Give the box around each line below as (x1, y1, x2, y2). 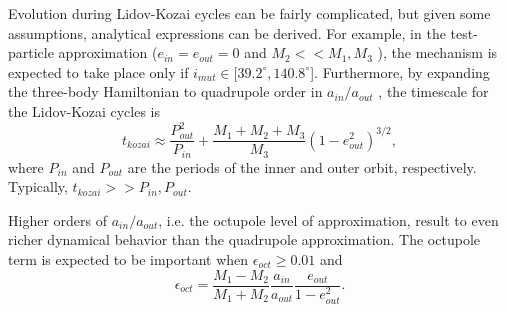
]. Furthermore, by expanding (310, 61, 490, 82)
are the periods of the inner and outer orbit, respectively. (127, 156, 477, 177)
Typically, (8, 176, 68, 197)
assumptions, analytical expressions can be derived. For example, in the (8, 22, 446, 43)
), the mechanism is (377, 42, 498, 63)
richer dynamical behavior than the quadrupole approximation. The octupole (8, 229, 480, 250)
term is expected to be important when (8, 248, 249, 269)
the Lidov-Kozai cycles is (8, 100, 160, 121)
